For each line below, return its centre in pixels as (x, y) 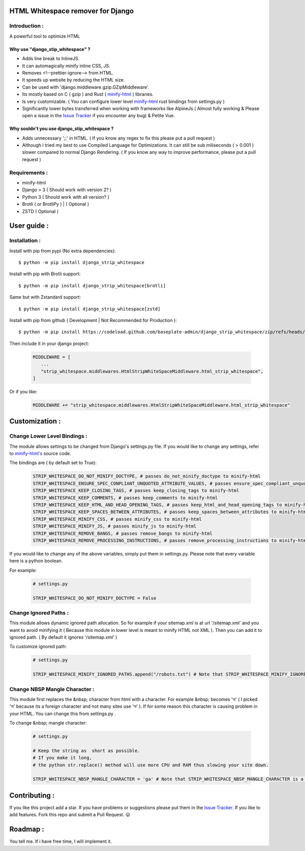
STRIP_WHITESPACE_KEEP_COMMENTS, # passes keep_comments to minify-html (125, 498)
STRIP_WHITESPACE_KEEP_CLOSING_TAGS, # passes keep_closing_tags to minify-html (136, 491)
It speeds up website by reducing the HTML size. (73, 80)
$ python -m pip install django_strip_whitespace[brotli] (92, 286)
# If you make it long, (63, 758)
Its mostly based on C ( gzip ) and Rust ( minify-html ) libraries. (88, 94)
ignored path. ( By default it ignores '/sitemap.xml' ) (63, 637)
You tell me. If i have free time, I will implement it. (60, 841)
